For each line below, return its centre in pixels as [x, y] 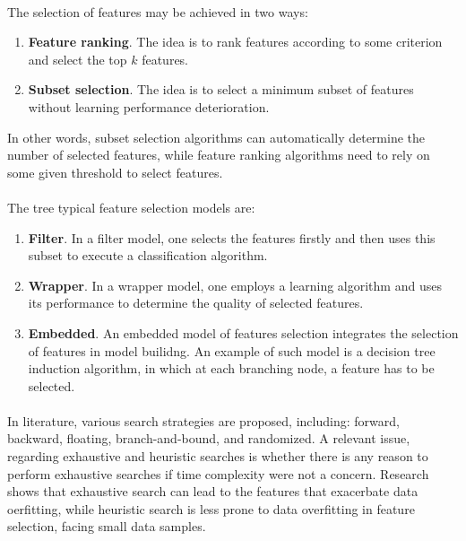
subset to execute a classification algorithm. [148, 255]
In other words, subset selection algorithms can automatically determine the [216, 137]
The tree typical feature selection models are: [131, 207]
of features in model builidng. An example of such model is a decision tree [232, 350]
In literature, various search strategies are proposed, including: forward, [203, 420]
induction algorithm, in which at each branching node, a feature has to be [231, 368]
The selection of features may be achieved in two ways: [158, 11]
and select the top [78, 59]
